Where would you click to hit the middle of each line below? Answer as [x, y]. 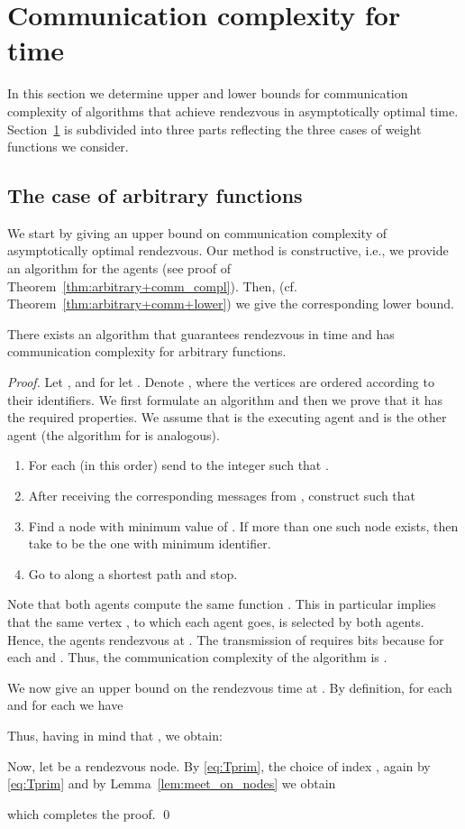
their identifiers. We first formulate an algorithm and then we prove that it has [225, 399]
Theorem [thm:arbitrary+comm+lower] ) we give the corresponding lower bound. [231, 304]
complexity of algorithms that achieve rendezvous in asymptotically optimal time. [233, 111]
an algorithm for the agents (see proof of [119, 268]
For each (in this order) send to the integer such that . [178, 465]
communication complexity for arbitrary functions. [147, 351]
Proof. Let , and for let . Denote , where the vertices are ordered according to [221, 382]
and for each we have [65, 705]
